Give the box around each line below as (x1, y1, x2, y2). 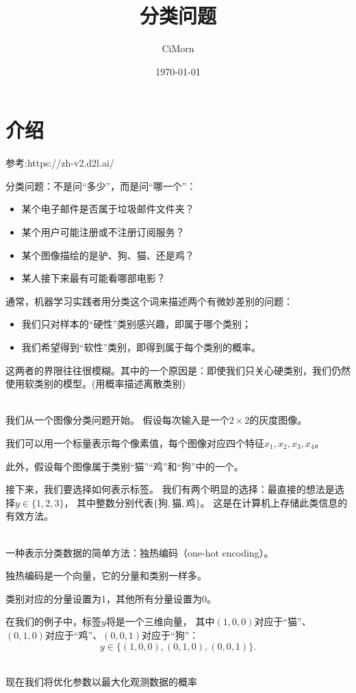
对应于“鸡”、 (44, 627, 103, 642)
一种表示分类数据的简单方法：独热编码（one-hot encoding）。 (5, 545, 274, 559)
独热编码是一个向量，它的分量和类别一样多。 (5, 568, 207, 583)
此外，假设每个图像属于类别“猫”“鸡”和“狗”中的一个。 (5, 459, 244, 473)
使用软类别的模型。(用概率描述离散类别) (5, 376, 186, 391)
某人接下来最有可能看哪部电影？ (21, 271, 166, 285)
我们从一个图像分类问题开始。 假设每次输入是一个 (5, 413, 229, 427)
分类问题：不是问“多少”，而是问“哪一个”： (5, 178, 196, 193)
